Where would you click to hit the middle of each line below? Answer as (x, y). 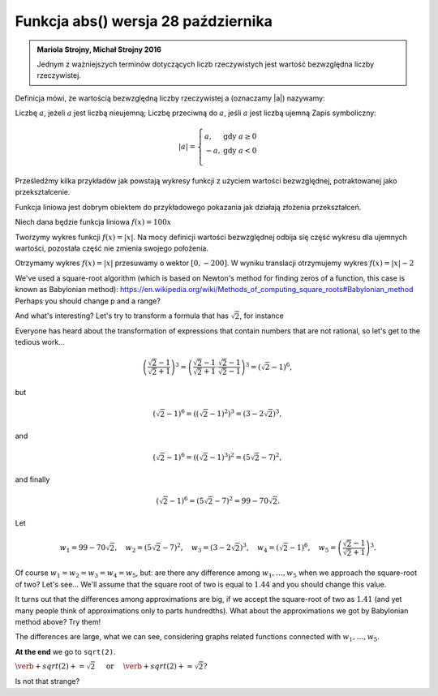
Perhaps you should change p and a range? (88, 301)
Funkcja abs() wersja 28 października (144, 21)
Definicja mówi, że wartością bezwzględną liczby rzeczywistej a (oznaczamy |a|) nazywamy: (170, 98)
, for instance (262, 316)
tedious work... (40, 342)
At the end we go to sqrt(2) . (65, 651)
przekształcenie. (43, 192)
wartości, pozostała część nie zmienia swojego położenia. (112, 248)
